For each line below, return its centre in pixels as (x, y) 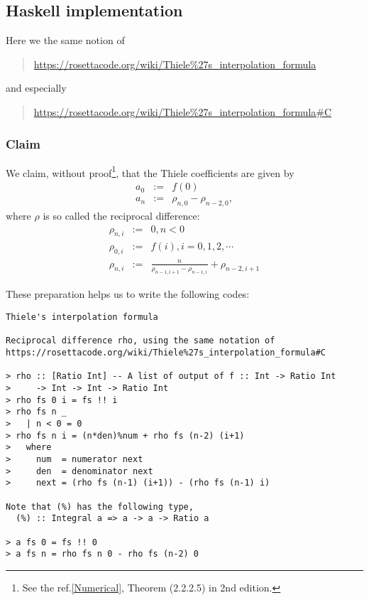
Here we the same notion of (65, 40)
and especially (36, 88)
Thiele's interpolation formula (82, 317)
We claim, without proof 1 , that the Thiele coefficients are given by (150, 171)
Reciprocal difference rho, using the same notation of (141, 341)
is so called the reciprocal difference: (121, 215)
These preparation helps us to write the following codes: (128, 294)
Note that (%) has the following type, (100, 507)
